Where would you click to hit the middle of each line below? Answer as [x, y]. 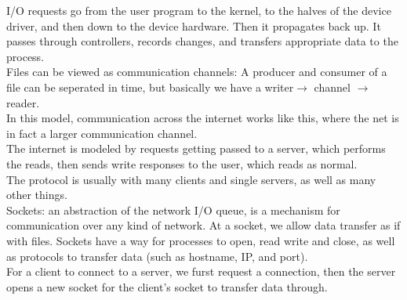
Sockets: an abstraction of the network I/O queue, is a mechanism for [173, 210]
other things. [37, 195]
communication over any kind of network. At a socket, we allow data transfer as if [203, 225]
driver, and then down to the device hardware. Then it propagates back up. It [194, 25]
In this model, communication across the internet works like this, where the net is [203, 118]
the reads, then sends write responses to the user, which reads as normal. [182, 163]
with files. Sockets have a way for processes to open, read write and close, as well [201, 240]
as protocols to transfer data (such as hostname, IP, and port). [157, 256]
